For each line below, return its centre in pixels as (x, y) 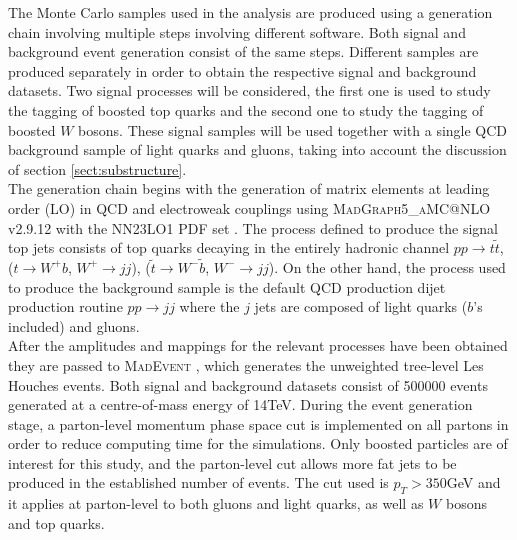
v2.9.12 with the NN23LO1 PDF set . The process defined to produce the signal (253, 227)
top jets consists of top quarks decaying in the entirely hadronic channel (229, 247)
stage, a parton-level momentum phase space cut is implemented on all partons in (258, 423)
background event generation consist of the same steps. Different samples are (243, 51)
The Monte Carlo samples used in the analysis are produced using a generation (250, 12)
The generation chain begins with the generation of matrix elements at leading (249, 188)
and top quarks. (56, 522)
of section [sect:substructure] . (97, 168)
